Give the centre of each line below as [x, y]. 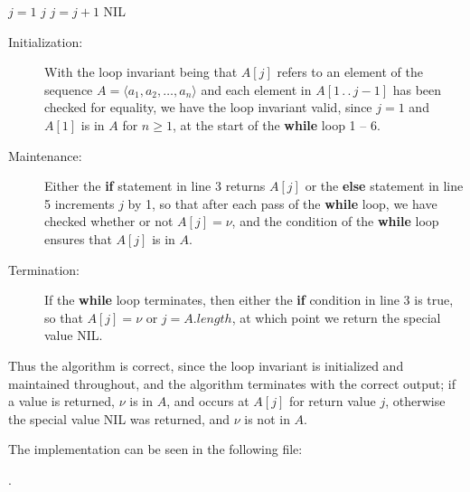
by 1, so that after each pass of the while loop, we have [282, 203]
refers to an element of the [350, 72]
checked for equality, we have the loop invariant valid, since [208, 107]
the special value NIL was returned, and [119, 418]
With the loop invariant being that [141, 72]
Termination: [44, 269]
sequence [69, 89]
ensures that [78, 238]
